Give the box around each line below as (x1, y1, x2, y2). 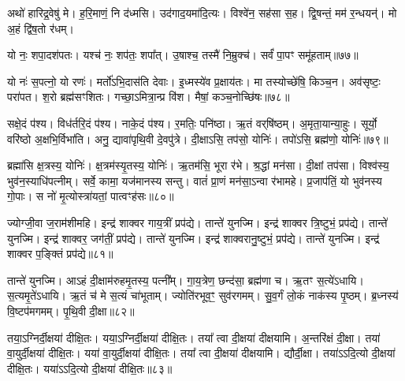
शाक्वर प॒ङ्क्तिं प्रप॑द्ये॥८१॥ (7, 245, 113, 262)
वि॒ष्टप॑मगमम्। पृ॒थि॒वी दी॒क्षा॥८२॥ (7, 302, 135, 319)
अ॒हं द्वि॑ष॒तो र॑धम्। (7, 20, 75, 36)
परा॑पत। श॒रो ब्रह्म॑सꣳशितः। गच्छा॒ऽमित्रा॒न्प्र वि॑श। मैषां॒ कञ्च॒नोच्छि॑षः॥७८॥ (7, 88, 290, 105)
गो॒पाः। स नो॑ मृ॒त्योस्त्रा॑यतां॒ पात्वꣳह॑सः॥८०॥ (7, 188, 174, 204)
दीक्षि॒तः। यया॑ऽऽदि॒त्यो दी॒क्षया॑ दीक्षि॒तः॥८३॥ (7, 360, 173, 376)
